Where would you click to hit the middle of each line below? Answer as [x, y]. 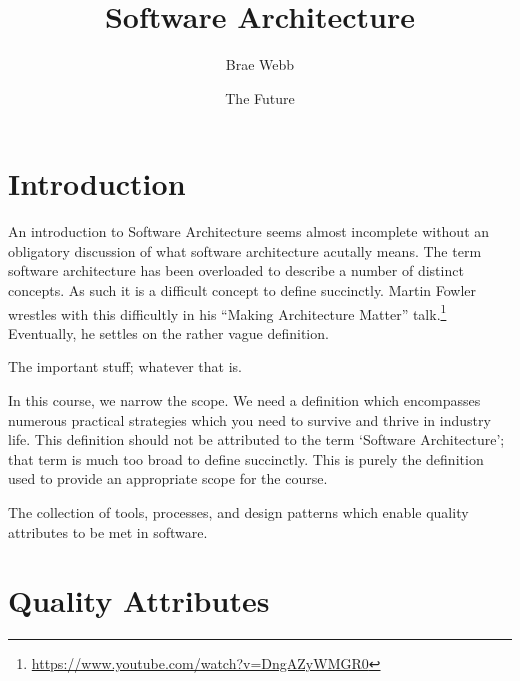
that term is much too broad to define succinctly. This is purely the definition [246, 458]
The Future [260, 97]
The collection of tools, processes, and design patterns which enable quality [238, 512]
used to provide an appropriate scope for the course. [168, 478]
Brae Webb [260, 64]
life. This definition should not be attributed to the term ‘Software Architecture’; [256, 439]
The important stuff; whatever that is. [125, 366]
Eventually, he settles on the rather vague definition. [168, 332]
